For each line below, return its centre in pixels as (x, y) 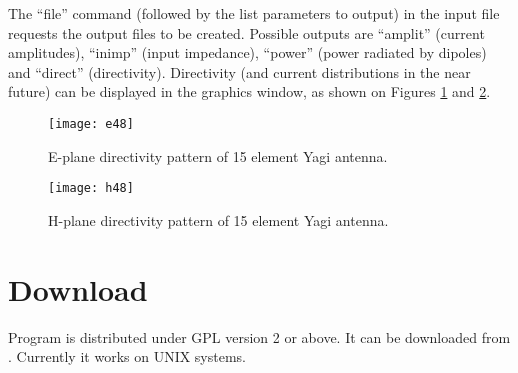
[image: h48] (91, 188)
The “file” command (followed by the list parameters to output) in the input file (254, 13)
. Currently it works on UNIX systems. (127, 356)
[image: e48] (91, 123)
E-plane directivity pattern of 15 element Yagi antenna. (218, 155)
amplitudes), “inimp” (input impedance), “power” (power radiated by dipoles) (247, 52)
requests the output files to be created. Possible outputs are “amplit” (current (246, 32)
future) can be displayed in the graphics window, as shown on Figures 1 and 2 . (249, 91)
